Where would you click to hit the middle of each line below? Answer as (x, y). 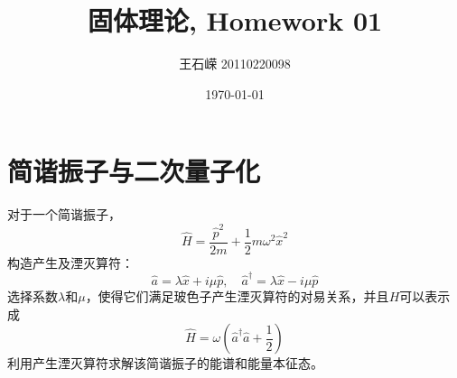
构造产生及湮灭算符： (70, 262)
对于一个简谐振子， (64, 214)
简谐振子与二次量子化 (134, 171)
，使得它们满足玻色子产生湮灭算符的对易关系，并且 (237, 295)
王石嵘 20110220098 (235, 64)
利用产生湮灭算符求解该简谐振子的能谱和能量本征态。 (165, 363)
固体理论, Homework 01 (235, 20)
